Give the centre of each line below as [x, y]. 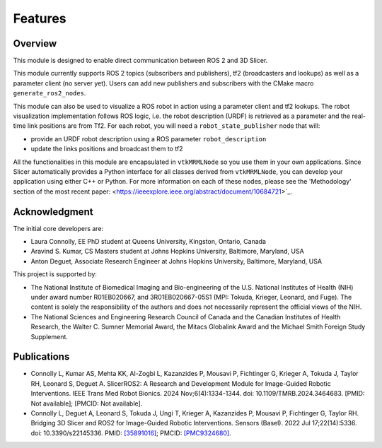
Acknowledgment [53, 212]
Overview [35, 43]
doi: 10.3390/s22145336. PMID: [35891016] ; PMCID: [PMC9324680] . [131, 433]
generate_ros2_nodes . [50, 93]
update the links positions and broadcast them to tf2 [107, 149]
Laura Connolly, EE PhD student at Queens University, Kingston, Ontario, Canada [149, 242]
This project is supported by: [55, 274]
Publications [41, 357]
